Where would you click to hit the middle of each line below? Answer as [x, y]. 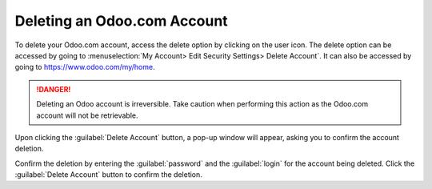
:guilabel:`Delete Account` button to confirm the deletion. [109, 175]
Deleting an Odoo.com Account [121, 21]
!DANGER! [54, 89]
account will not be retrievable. [88, 115]
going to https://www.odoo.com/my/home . [85, 67]
